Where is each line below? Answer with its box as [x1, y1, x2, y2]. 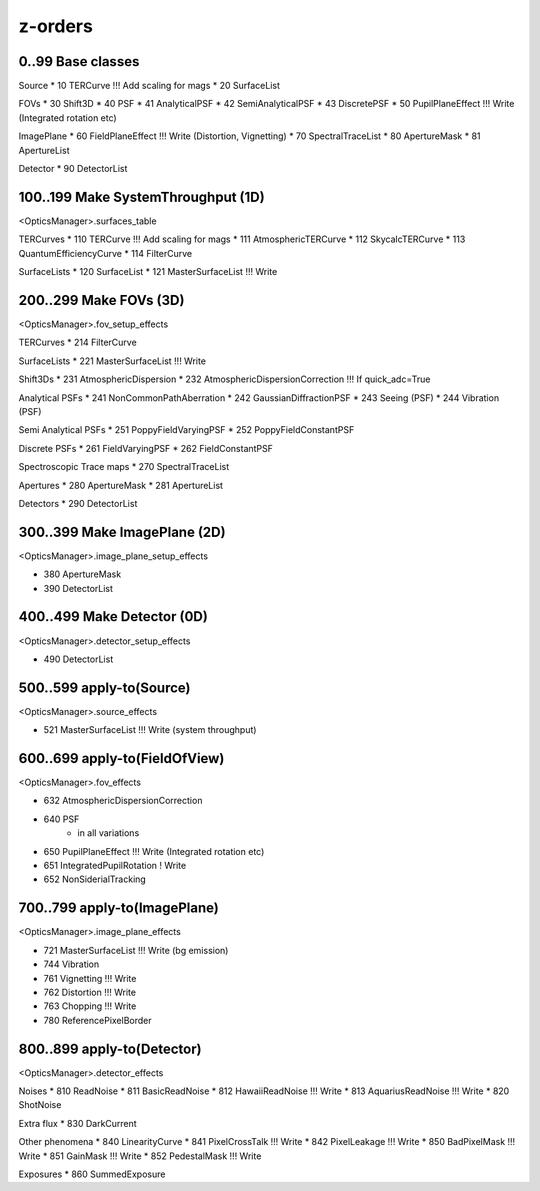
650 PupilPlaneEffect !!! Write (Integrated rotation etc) [43, 845, 265, 857]
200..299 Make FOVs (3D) [18, 291, 185, 309]
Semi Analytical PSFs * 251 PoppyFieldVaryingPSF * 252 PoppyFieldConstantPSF [18, 424, 355, 436]
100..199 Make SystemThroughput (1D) [18, 188, 265, 205]
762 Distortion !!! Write [43, 986, 137, 998]
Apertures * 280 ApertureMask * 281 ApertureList [18, 479, 224, 491]
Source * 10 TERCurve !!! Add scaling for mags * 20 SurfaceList [18, 80, 280, 92]
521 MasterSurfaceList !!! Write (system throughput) [43, 724, 257, 736]
